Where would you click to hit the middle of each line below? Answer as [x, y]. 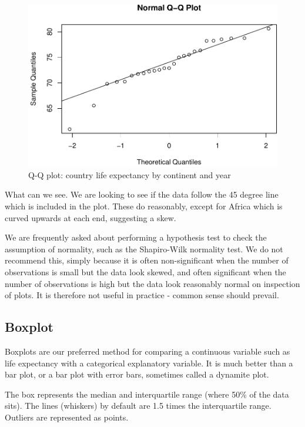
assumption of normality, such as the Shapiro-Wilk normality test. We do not [144, 248]
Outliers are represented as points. [67, 417]
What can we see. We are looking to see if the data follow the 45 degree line [142, 194]
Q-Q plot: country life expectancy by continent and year [130, 174]
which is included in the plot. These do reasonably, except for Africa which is [144, 206]
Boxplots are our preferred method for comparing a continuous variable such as [148, 351]
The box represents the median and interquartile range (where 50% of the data [147, 394]
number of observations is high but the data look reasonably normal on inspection [152, 283]
